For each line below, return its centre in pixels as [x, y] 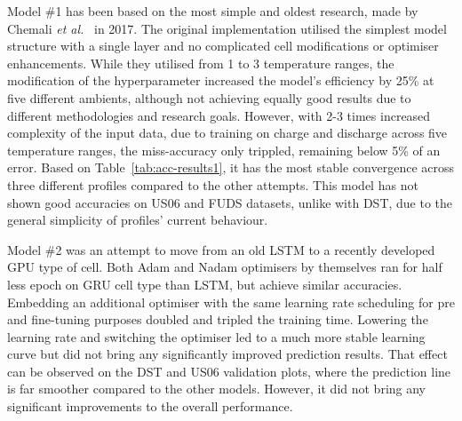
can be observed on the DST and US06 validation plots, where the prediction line [229, 371]
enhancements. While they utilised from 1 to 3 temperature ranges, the [201, 63]
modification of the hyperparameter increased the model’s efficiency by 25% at [221, 80]
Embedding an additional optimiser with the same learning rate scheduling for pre [231, 302]
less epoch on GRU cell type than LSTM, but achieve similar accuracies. [205, 284]
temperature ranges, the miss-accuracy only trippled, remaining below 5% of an [224, 150]
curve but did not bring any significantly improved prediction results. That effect [227, 354]
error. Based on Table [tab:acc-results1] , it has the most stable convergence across [231, 167]
